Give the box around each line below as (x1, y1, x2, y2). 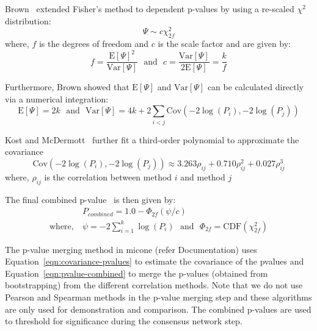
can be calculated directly (207, 80, 304, 93)
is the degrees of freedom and (38, 37, 149, 50)
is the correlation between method (44, 170, 172, 183)
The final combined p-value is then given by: (5, 193, 176, 205)
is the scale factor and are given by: (158, 37, 291, 50)
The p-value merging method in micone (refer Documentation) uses (5, 243, 257, 255)
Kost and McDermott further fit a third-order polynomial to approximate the (5, 133, 299, 146)
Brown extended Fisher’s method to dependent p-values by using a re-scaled (5, 2, 294, 15)
